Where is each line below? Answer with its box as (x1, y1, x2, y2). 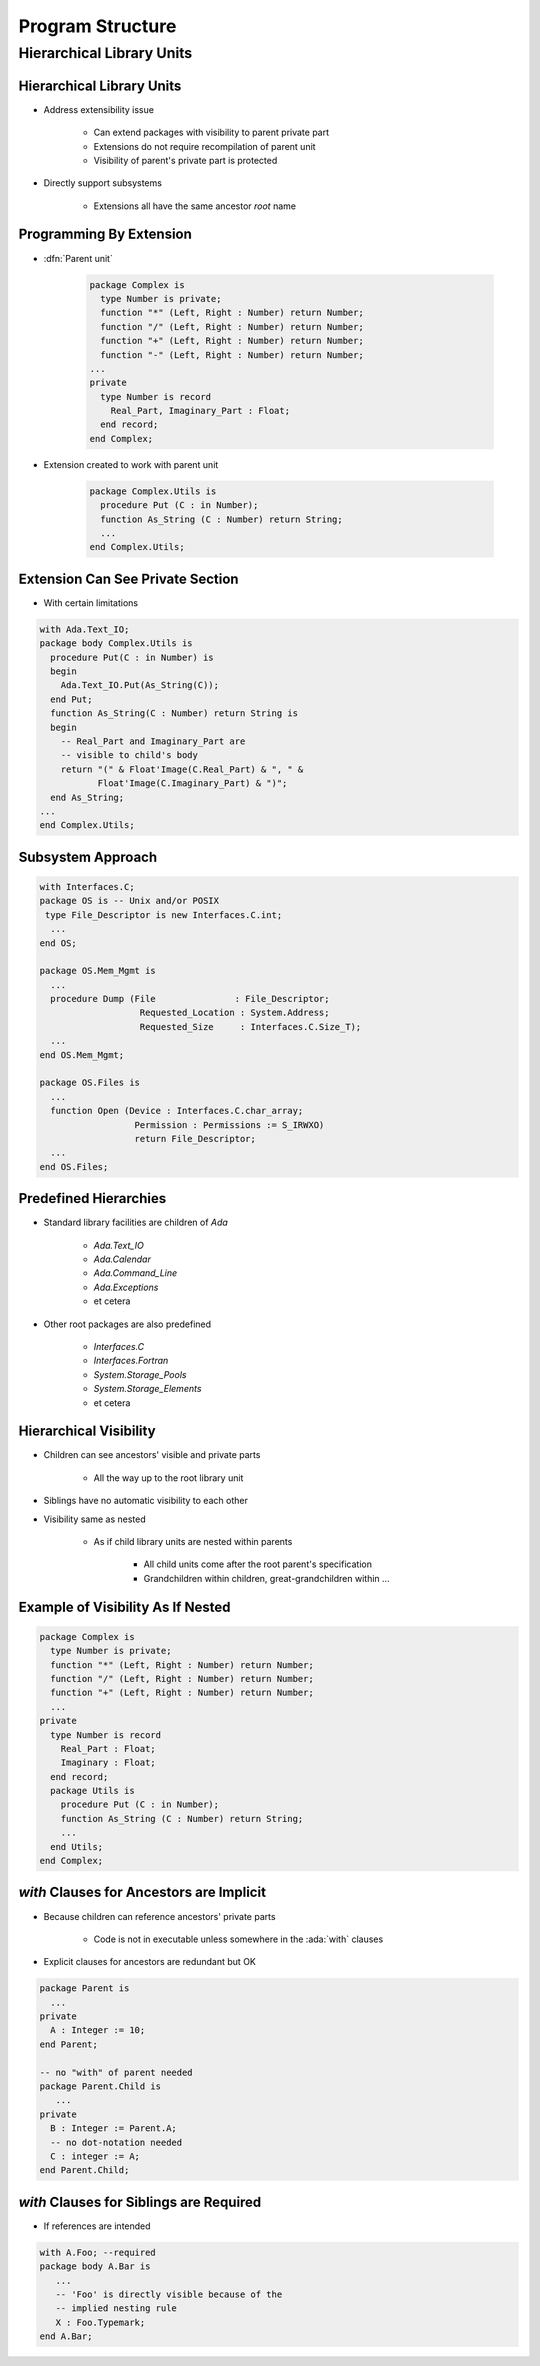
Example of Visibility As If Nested (18, 1598, 231, 1615)
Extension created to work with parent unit (43, 458, 219, 470)
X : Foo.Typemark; (55, 2316, 146, 2328)
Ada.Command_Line (93, 1267, 178, 1279)
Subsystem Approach (18, 848, 158, 865)
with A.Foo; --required (39, 2246, 157, 2258)
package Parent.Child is (39, 2081, 162, 2092)
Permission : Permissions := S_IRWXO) (134, 1119, 325, 1130)
